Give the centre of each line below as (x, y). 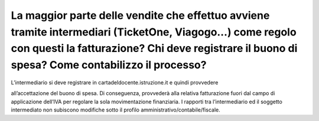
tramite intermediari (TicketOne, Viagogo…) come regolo (154, 32)
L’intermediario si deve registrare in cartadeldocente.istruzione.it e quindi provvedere (115, 82)
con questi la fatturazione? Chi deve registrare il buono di (154, 49)
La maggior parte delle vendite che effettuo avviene (140, 15)
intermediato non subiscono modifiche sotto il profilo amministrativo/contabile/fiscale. (116, 110)
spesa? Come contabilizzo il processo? (109, 65)
